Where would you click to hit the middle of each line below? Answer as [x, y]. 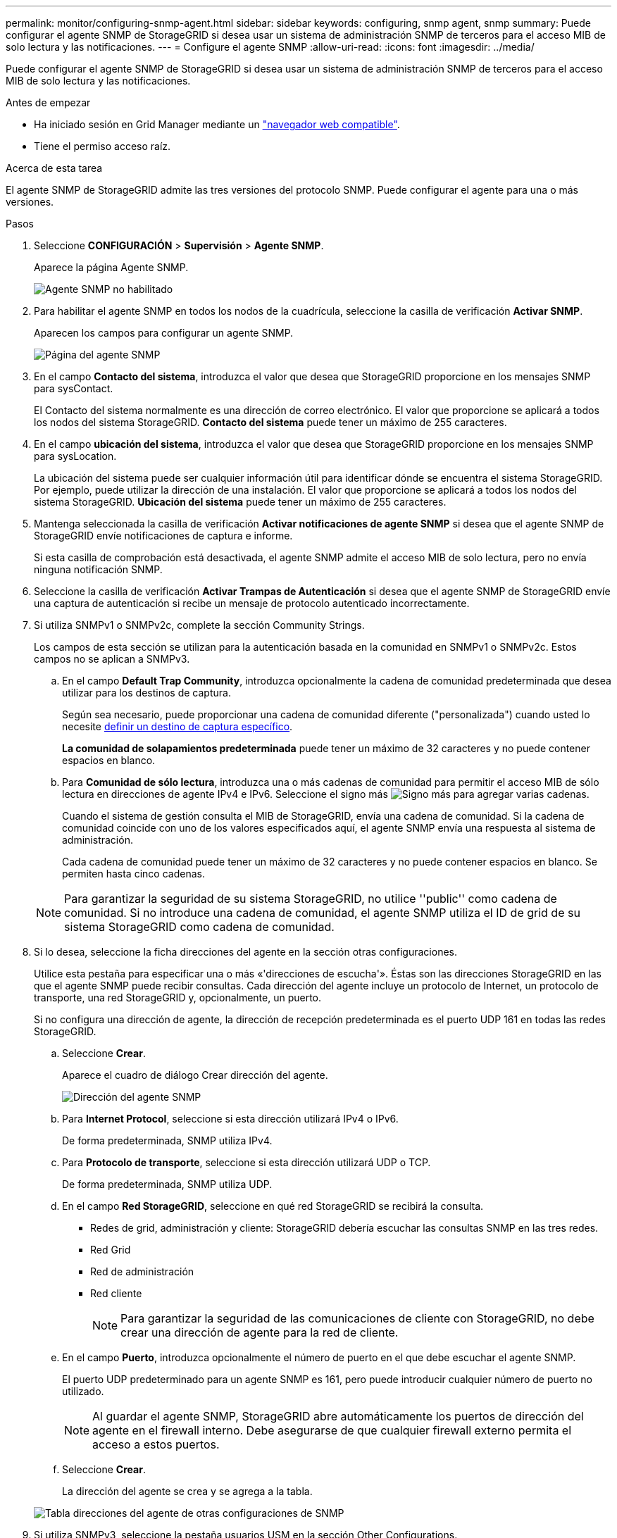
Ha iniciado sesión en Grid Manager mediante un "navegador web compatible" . [217, 124]
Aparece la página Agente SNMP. [111, 267]
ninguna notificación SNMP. [98, 569]
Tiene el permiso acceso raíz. [102, 146]
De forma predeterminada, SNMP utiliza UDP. [167, 1184]
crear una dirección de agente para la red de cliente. [260, 1332]
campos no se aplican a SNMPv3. [112, 659]
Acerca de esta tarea [54, 168]
